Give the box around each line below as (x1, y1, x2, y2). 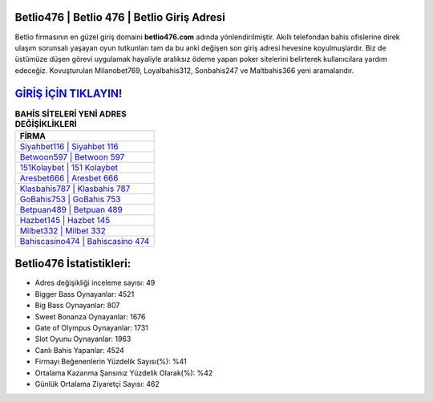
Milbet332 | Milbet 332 (19, 225, 106, 236)
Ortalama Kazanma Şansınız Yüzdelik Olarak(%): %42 (34, 367, 213, 377)
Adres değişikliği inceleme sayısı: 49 (34, 278, 156, 288)
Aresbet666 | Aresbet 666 (19, 173, 119, 184)
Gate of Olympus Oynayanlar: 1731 (34, 323, 148, 333)
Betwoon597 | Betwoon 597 (19, 151, 125, 162)
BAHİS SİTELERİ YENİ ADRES (14, 108, 127, 120)
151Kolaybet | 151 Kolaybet (19, 161, 119, 173)
